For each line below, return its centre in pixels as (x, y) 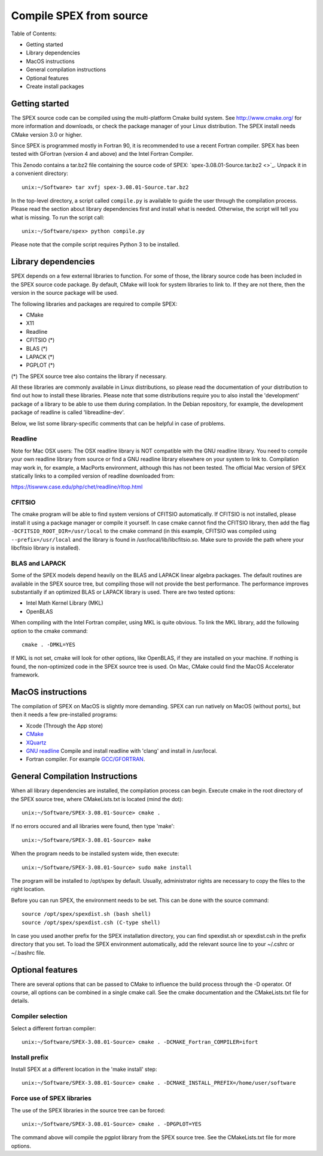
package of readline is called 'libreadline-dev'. (68, 412)
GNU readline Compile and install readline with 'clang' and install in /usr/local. (122, 751)
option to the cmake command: (49, 631)
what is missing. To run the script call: (58, 217)
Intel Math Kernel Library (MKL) (65, 603)
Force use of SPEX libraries (51, 1098)
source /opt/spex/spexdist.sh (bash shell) (86, 914)
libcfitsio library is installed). (46, 548)
